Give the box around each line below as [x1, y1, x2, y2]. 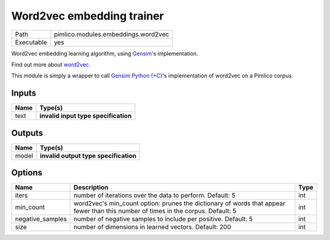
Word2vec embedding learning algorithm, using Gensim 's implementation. [11, 49, 199, 57]
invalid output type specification [40, 151, 137, 160]
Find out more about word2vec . [11, 61, 91, 68]
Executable [15, 38, 47, 46]
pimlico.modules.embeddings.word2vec [54, 30, 169, 38]
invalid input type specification [39, 111, 132, 120]
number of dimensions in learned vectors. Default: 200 [73, 223, 232, 231]
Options [11, 168, 43, 178]
